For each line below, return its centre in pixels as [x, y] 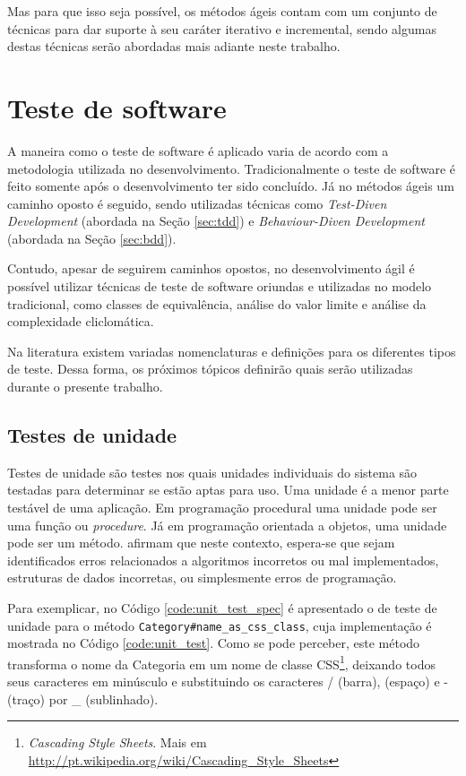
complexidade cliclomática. [81, 321]
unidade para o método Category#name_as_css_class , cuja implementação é [220, 625]
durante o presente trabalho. [85, 387]
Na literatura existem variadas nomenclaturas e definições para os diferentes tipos [232, 351]
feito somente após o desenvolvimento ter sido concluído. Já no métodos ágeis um [231, 186]
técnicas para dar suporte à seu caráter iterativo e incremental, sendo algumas [222, 28]
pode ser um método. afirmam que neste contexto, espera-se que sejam [201, 543]
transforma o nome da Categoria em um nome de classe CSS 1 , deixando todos [221, 662]
